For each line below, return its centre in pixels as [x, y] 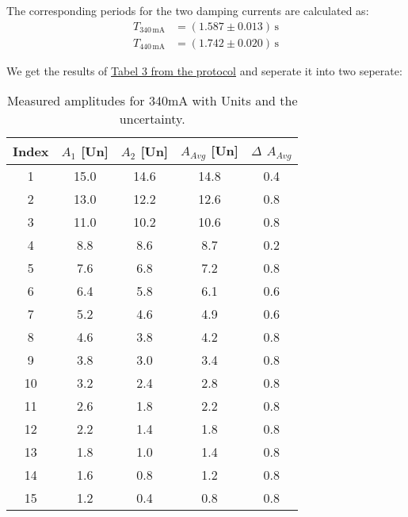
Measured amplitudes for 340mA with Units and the [152, 101]
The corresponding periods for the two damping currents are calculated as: [188, 10]
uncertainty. [152, 119]
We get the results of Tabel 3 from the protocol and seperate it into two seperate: [204, 70]
